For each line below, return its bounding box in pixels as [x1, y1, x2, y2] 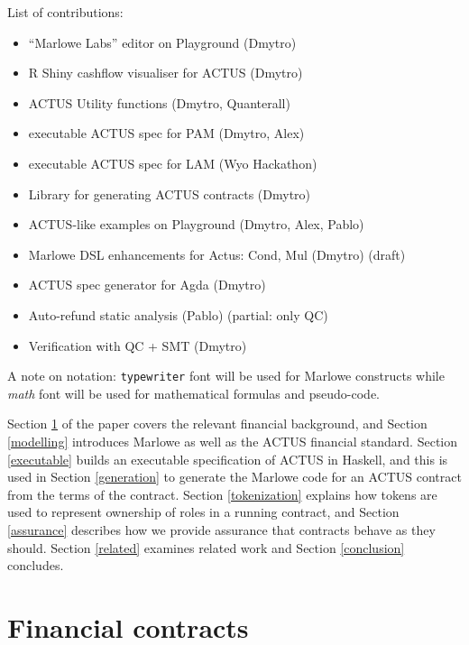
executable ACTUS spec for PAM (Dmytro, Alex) [28, 124, 305, 143]
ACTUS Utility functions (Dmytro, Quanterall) [28, 93, 290, 112]
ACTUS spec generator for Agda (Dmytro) [28, 275, 266, 294]
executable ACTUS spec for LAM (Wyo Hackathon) [28, 153, 317, 172]
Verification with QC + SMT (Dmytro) [28, 336, 247, 355]
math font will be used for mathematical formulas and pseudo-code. [7, 383, 381, 402]
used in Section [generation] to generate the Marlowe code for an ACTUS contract [7, 467, 462, 486]
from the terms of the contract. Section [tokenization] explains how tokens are [7, 484, 437, 503]
